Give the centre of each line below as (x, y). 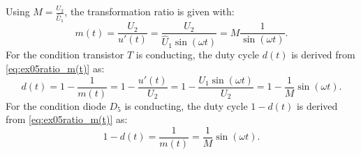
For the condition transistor (65, 55)
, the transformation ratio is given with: (149, 11)
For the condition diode (56, 105)
